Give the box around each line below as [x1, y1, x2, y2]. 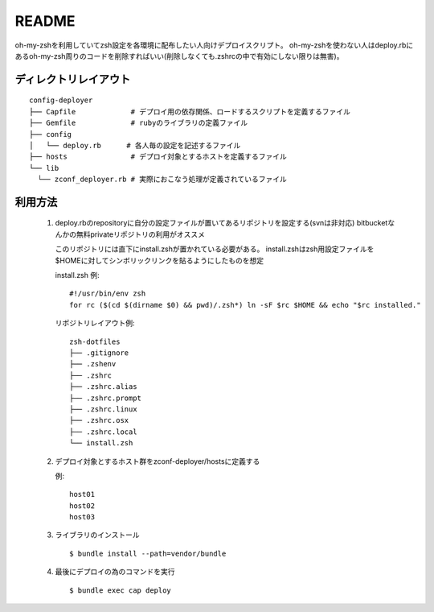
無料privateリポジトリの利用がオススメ [76, 229, 205, 239]
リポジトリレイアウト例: [55, 318, 136, 328]
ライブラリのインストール [55, 530, 140, 540]
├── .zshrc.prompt [69, 393, 142, 403]
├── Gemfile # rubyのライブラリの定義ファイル [29, 118, 248, 128]
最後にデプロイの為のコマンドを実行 [55, 567, 175, 577]
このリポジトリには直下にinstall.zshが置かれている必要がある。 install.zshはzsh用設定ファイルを [55, 244, 375, 254]
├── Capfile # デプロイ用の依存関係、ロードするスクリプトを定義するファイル [29, 107, 351, 116]
